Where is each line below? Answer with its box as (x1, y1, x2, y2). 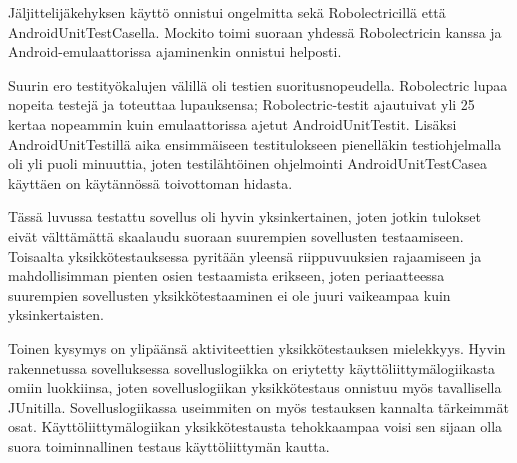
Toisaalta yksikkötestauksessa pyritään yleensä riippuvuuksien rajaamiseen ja (8, 245, 482, 266)
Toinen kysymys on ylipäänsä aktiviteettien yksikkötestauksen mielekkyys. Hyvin (8, 337, 506, 358)
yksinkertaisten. (8, 304, 104, 325)
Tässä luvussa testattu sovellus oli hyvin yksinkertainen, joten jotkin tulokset (8, 206, 481, 227)
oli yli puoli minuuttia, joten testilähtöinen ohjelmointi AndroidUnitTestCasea (8, 153, 488, 174)
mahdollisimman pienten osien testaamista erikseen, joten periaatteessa (8, 265, 445, 286)
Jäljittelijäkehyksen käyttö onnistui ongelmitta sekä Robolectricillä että (8, 2, 446, 22)
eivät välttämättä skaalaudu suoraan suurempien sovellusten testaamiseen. (8, 225, 464, 246)
